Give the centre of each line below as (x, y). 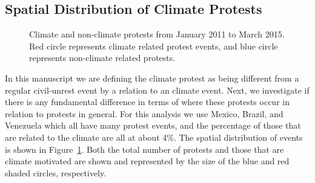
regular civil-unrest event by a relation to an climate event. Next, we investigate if (157, 90)
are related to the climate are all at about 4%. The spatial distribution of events (154, 137)
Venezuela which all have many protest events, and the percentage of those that (153, 125)
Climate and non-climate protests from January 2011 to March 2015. (157, 34)
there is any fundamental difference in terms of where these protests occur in (147, 102)
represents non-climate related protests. (102, 58)
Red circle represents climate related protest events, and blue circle (154, 46)
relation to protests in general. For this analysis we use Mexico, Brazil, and (144, 113)
